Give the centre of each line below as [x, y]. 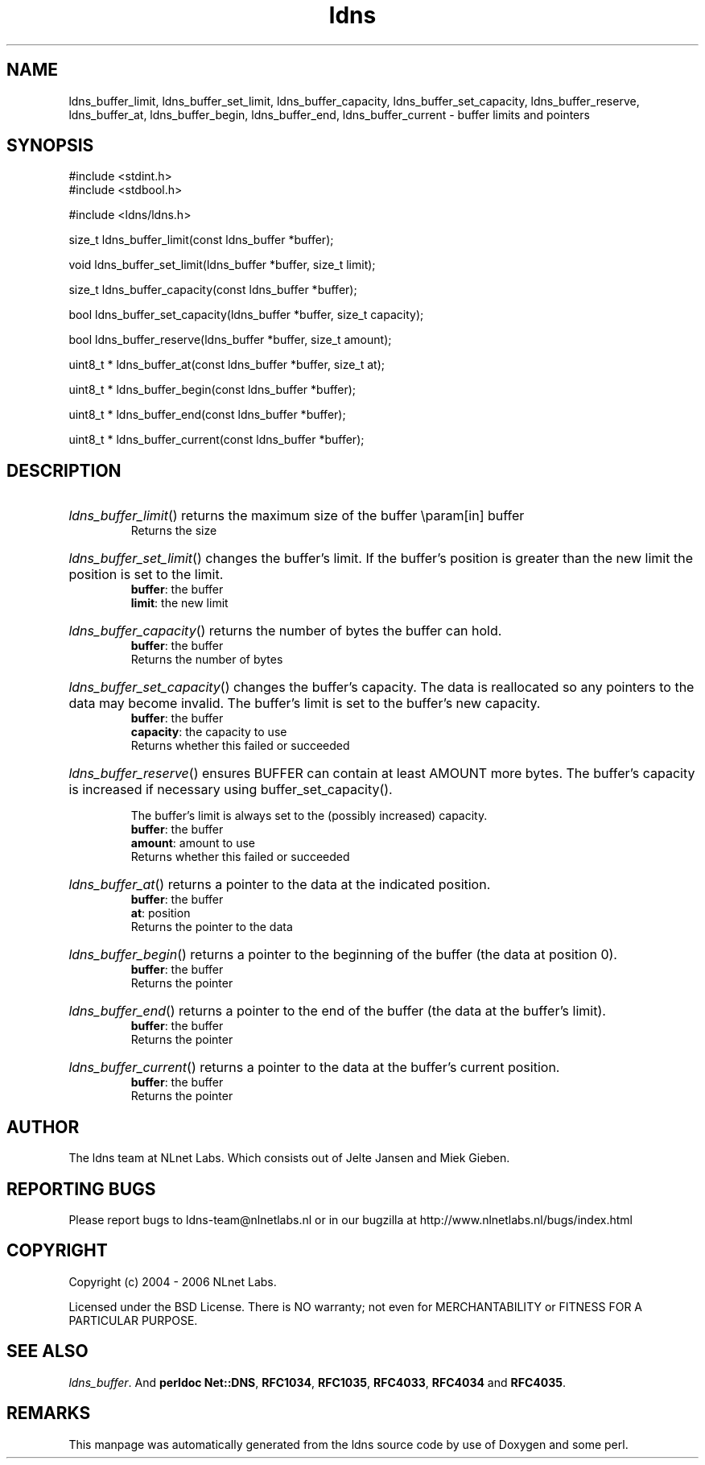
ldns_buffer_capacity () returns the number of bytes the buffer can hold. [285, 631]
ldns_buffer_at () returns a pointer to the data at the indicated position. [280, 885]
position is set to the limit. [146, 575]
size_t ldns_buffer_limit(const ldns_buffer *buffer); [201, 240]
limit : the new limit [179, 603]
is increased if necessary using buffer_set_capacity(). [231, 790]
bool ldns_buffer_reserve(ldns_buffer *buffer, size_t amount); [230, 340]
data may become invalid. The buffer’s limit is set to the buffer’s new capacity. [305, 704]
